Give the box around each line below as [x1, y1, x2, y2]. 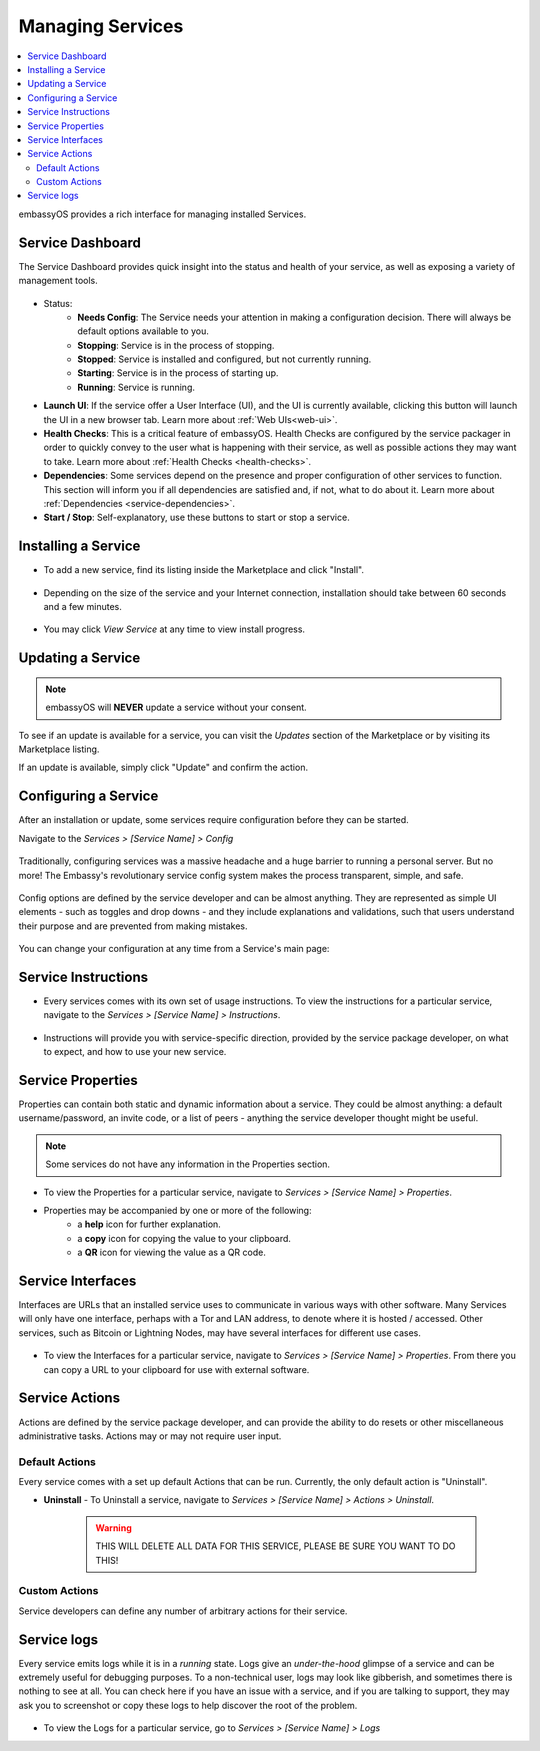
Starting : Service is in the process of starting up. [77, 367, 279, 379]
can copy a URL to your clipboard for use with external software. [43, 1363, 310, 1375]
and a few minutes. [43, 601, 122, 613]
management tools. [18, 275, 99, 287]
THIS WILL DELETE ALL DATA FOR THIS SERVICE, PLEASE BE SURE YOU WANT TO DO [95, 1540, 456, 1552]
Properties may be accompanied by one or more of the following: [43, 1205, 312, 1217]
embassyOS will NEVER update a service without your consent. [45, 701, 307, 714]
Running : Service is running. [77, 381, 195, 393]
